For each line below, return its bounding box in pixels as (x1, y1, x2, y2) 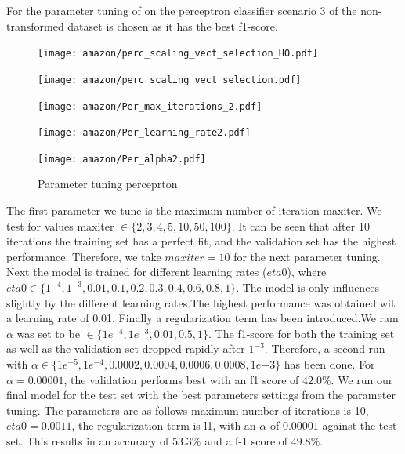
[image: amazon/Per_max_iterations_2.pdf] (38, 100, 262, 112)
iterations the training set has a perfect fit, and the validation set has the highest (6, 233, 396, 249)
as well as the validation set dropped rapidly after (6, 340, 245, 357)
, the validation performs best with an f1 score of (63, 371, 299, 387)
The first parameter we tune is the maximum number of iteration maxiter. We (6, 202, 382, 219)
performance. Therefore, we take (6, 248, 161, 264)
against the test (322, 417, 397, 434)
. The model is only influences (236, 279, 380, 296)
